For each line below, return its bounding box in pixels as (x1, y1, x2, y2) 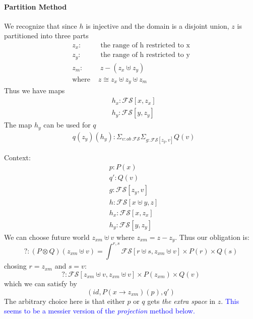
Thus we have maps (4, 85, 65, 96)
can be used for (43, 119, 91, 130)
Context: (4, 152, 31, 162)
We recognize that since (4, 20, 77, 31)
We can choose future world (4, 231, 90, 242)
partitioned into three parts (4, 30, 89, 41)
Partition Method (4, 1, 67, 12)
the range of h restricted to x (100, 42, 190, 49)
